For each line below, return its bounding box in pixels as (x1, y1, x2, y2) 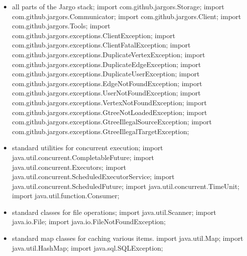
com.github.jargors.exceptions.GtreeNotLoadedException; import (12, 107, 207, 117)
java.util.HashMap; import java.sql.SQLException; (12, 242, 163, 253)
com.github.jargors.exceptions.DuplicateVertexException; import (12, 49, 205, 59)
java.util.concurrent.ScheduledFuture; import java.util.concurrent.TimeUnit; (12, 181, 240, 191)
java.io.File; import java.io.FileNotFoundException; (12, 216, 166, 227)
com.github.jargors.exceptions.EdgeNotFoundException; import (12, 78, 202, 88)
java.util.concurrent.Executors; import (12, 162, 126, 172)
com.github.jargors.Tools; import (12, 21, 111, 31)
